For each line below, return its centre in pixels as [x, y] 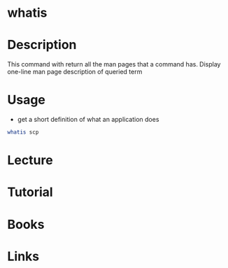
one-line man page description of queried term [75, 72]
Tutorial [30, 192]
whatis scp [23, 132]
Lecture [30, 161]
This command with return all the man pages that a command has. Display [114, 64]
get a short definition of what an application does [88, 120]
